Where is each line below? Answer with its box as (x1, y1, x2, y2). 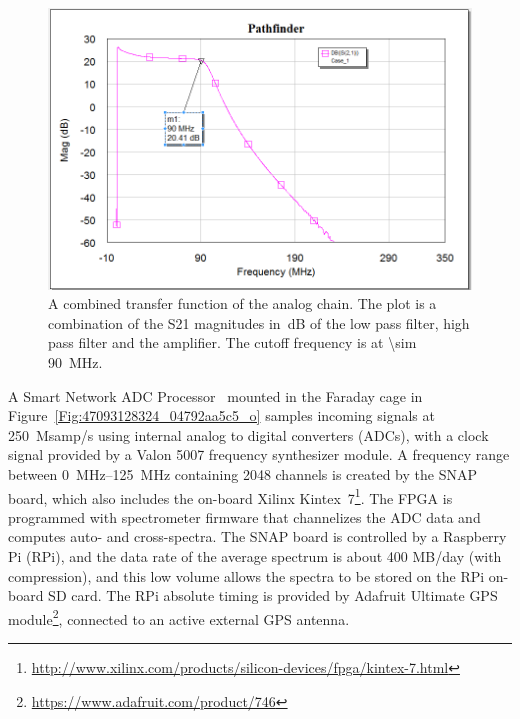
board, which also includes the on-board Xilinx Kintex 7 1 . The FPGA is (8, 484, 453, 508)
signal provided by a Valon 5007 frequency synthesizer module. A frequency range (8, 444, 510, 465)
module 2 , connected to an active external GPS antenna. (8, 605, 350, 629)
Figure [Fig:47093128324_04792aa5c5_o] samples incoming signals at (8, 405, 435, 426)
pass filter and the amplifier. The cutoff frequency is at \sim (48, 332, 417, 353)
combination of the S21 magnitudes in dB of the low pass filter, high (48, 312, 470, 333)
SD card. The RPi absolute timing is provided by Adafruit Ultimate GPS (48, 585, 498, 606)
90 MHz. (48, 352, 103, 373)
